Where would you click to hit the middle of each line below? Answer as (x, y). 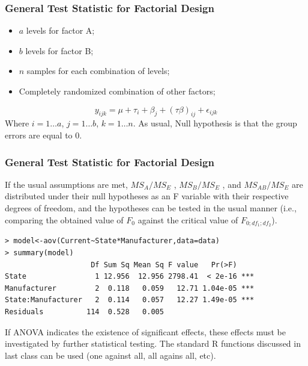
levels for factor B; (59, 50)
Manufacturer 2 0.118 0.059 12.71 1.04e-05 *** (130, 288)
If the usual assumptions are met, (66, 184)
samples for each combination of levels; (98, 71)
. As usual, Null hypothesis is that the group (215, 123)
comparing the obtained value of (64, 219)
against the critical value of (188, 219)
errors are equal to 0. (44, 135)
